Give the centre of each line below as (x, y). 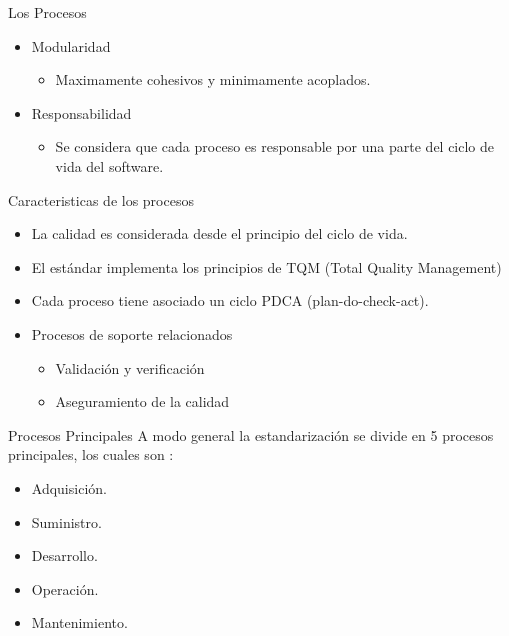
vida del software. (109, 165)
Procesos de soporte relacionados (132, 333)
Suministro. (66, 521)
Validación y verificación (130, 367)
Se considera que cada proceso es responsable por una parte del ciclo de (275, 146)
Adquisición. (69, 487)
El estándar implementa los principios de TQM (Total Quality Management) (266, 266)
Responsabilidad (81, 112)
